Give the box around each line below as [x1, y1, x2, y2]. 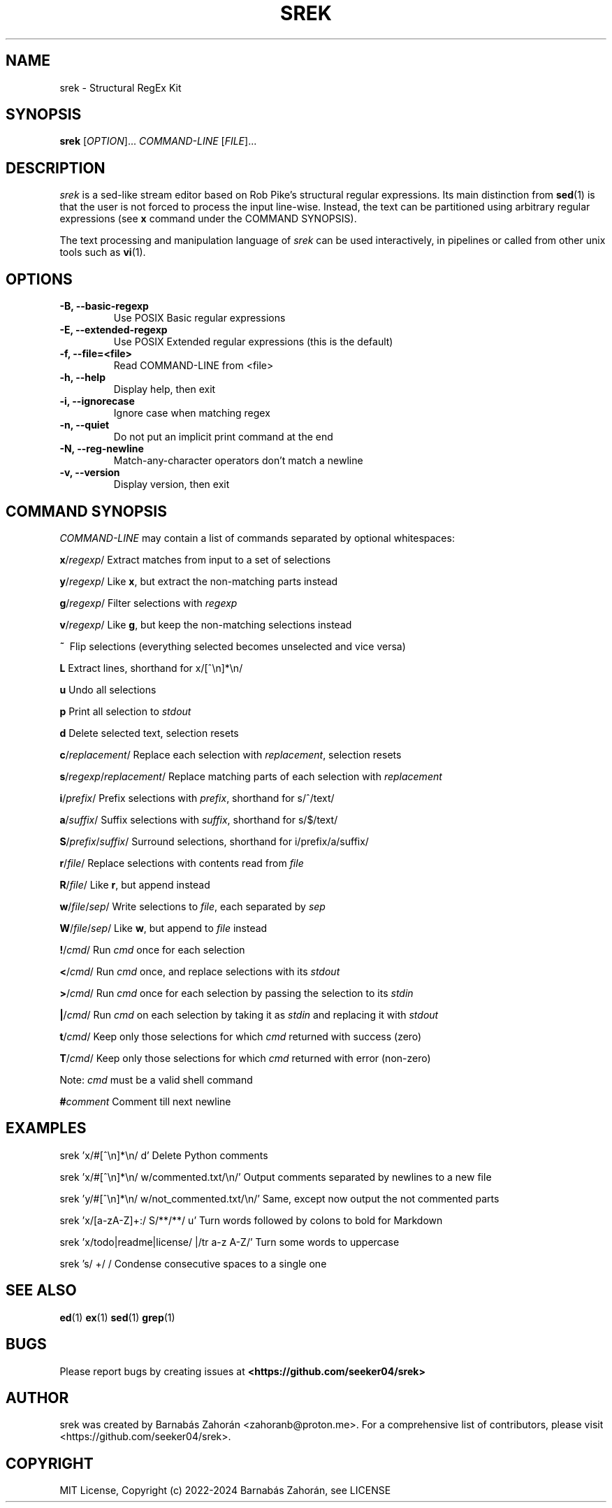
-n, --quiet [59, 419, 110, 431]
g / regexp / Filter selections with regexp [59, 596, 238, 609]
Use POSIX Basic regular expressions [113, 312, 286, 324]
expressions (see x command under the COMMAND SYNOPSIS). [59, 213, 357, 225]
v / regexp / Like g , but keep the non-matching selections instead [59, 618, 352, 631]
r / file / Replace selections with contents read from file [59, 856, 304, 869]
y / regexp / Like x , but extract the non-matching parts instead [59, 575, 338, 587]
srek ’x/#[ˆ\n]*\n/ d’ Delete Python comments [59, 1149, 268, 1161]
